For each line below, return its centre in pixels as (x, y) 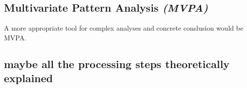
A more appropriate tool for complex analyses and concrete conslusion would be (124, 28)
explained (29, 78)
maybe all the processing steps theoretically (117, 63)
